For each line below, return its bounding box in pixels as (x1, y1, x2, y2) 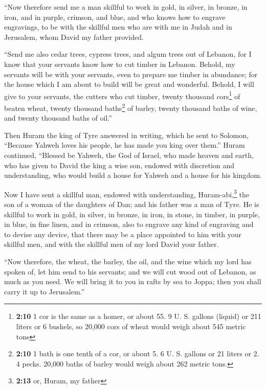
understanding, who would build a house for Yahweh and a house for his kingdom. (4, 170, 262, 180)
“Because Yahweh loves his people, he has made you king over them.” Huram (4, 140, 245, 150)
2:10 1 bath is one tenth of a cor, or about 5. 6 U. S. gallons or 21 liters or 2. (16, 348, 259, 359)
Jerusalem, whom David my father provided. (4, 31, 144, 42)
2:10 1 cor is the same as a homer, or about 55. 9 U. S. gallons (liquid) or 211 (16, 311, 261, 322)
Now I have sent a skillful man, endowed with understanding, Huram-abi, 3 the (4, 187, 250, 199)
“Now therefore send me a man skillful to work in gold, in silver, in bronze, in (4, 2, 248, 12)
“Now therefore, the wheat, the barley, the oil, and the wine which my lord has (4, 256, 252, 267)
